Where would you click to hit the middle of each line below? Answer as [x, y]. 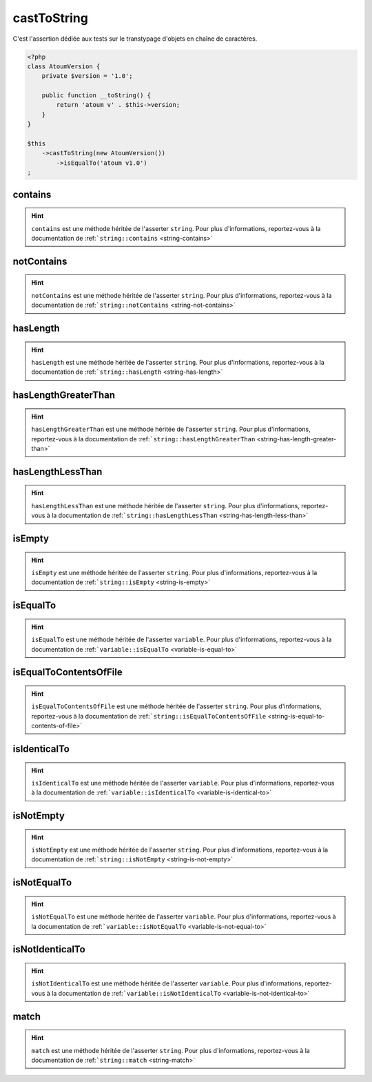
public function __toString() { [96, 96]
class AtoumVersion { [64, 66]
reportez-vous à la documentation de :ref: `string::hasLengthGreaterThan [143, 439]
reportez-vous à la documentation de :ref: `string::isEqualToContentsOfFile [149, 716]
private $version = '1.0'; [87, 76]
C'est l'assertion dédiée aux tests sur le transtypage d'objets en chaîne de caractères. [135, 39]
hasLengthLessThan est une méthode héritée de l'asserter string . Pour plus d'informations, [165, 505]
